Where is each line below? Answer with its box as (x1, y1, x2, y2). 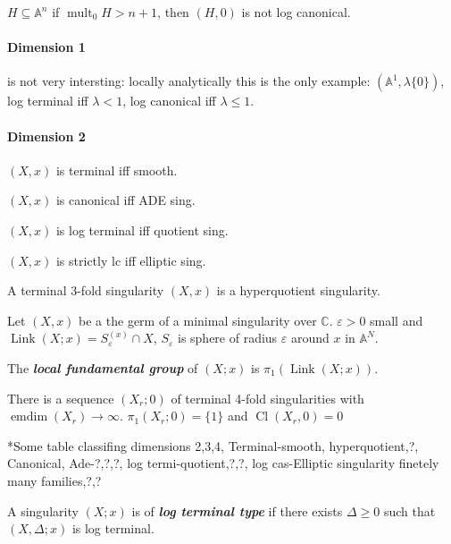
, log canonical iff (122, 91, 216, 110)
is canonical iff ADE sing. (55, 191, 196, 209)
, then (157, 3, 189, 21)
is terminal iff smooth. (55, 160, 178, 179)
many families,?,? (7, 471, 102, 489)
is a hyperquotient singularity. (216, 281, 380, 300)
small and (370, 310, 423, 329)
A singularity (7, 501, 79, 520)
